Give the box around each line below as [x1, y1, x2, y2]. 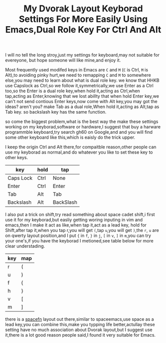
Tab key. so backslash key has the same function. [5, 109, 107, 115]
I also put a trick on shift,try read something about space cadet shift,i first [5, 212, 155, 218]
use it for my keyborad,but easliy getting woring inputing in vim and [5, 217, 143, 223]
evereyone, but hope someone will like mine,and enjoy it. [5, 57, 121, 63]
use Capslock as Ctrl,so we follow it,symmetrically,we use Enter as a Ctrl [5, 83, 154, 89]
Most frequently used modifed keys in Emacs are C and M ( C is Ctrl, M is [5, 67, 149, 73]
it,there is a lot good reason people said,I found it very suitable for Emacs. [5, 332, 156, 338]
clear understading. [5, 243, 46, 249]
